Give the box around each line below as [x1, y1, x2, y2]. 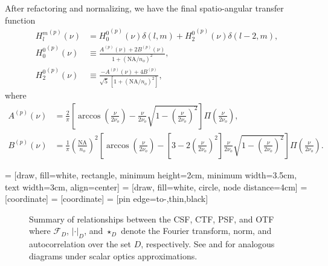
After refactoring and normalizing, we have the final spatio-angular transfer [5, 2, 284, 14]
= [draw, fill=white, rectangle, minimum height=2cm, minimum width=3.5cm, [5, 168, 297, 181]
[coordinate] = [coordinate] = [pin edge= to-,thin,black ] [5, 192, 208, 205]
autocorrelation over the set [29, 238, 131, 250]
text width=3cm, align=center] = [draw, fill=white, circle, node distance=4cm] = [5, 180, 307, 193]
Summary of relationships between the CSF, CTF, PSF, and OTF [29, 212, 274, 225]
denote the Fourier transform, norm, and [121, 224, 272, 237]
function [5, 13, 36, 26]
